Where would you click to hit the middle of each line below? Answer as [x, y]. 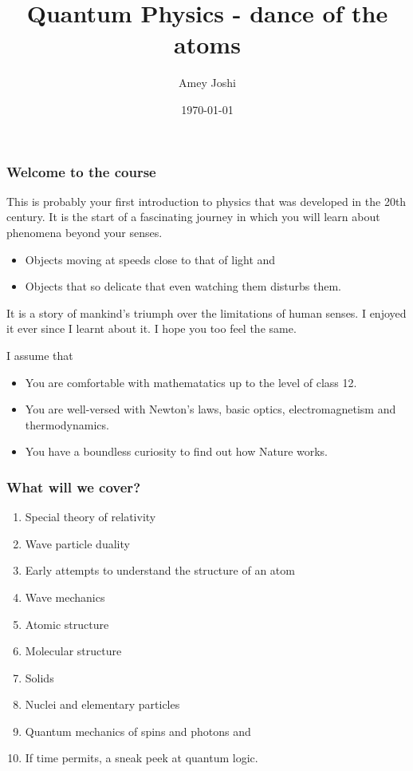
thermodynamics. [67, 424]
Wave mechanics [65, 597]
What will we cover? [74, 486]
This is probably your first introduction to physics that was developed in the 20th [206, 201]
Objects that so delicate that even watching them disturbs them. [183, 286]
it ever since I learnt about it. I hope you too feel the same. [151, 328]
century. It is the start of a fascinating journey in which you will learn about [193, 217]
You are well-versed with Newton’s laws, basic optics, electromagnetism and [210, 409]
